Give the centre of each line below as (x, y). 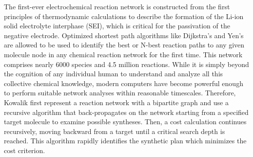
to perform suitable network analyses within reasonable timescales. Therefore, (120, 93)
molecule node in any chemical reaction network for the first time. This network (123, 54)
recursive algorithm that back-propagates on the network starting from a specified (126, 112)
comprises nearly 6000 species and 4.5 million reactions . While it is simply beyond (126, 64)
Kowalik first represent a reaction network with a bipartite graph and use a (116, 102)
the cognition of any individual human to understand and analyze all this (114, 74)
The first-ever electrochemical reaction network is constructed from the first (117, 6)
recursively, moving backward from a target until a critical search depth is (115, 131)
